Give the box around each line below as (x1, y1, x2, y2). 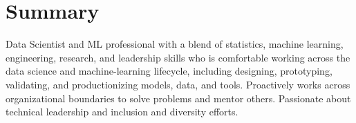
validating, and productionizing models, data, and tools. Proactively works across (6, 77, 350, 91)
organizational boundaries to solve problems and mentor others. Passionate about (6, 91, 351, 105)
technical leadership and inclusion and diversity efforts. (6, 104, 238, 119)
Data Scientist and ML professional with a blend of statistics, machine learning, (6, 37, 344, 51)
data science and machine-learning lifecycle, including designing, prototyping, (6, 64, 332, 78)
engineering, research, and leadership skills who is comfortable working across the (6, 50, 350, 64)
